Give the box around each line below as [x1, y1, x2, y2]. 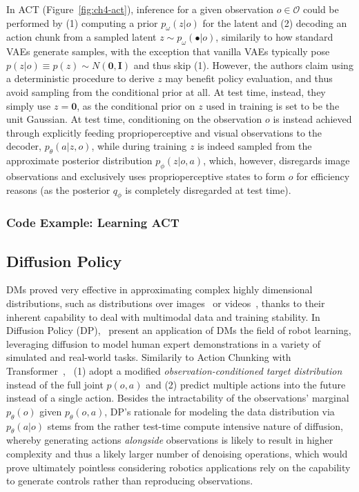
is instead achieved [273, 112, 352, 126]
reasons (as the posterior [6, 182, 110, 197]
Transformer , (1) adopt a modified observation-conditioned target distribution [6, 363, 342, 377]
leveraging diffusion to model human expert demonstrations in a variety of [6, 336, 321, 351]
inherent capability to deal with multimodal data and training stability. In [6, 309, 320, 324]
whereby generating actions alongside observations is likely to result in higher [6, 433, 333, 447]
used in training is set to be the [206, 98, 340, 112]
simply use [6, 98, 51, 112]
